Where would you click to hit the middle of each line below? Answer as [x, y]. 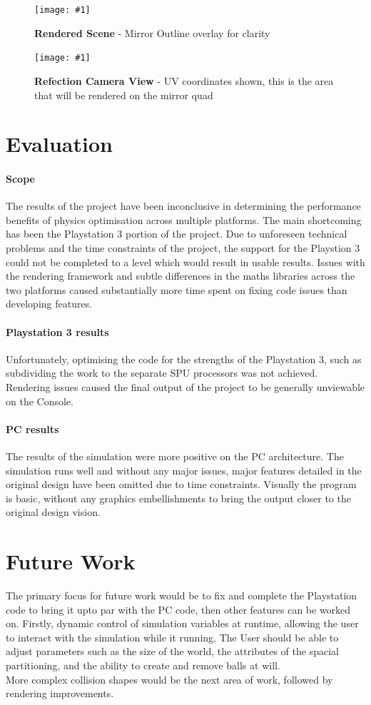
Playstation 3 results [57, 331]
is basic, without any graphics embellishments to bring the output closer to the [178, 498]
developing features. [49, 304]
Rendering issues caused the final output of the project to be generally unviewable [185, 387]
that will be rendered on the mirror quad [124, 95]
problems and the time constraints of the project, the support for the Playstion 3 [183, 248]
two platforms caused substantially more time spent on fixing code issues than [177, 289]
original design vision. [53, 512]
